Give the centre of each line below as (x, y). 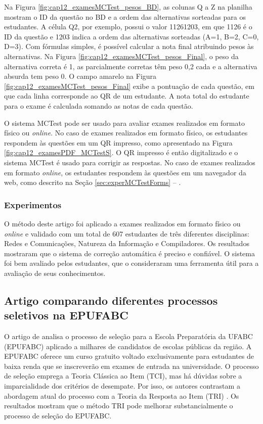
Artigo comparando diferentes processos (111, 300)
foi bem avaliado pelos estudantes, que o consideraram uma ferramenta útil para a (131, 263)
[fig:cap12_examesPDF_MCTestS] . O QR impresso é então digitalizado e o (121, 152)
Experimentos (33, 204)
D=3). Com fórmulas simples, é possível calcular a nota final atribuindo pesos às (129, 46)
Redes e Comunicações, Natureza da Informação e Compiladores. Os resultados (127, 243)
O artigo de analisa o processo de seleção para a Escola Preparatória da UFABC (128, 336)
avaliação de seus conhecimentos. (55, 273)
